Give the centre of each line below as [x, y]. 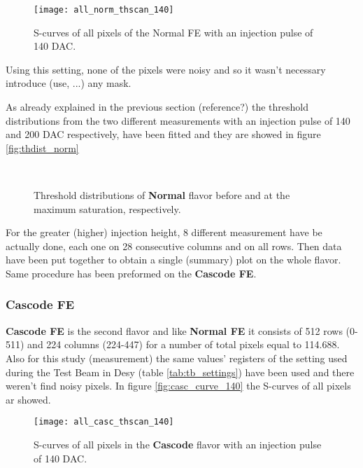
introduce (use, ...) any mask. [69, 83]
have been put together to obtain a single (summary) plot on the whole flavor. [173, 260]
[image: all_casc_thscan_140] [104, 422]
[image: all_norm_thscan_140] [104, 10]
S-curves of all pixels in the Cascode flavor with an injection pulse [178, 444]
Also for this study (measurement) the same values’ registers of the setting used [177, 358]
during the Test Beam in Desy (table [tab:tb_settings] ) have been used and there [180, 372]
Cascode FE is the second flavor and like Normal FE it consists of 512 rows [174, 330]
